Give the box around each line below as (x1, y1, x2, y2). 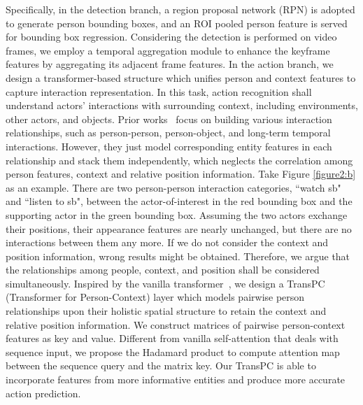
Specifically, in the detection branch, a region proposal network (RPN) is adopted (6, 2, 355, 16)
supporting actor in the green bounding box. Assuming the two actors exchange (6, 207, 348, 222)
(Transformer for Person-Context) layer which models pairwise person (6, 290, 305, 304)
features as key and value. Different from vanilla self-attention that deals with (6, 331, 339, 346)
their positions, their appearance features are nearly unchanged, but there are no (6, 221, 352, 236)
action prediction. (6, 385, 81, 400)
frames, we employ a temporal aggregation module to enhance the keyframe (6, 43, 330, 57)
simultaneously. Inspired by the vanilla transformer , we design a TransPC (6, 276, 325, 290)
